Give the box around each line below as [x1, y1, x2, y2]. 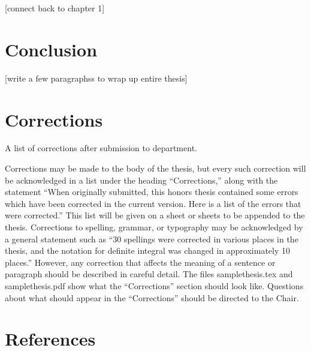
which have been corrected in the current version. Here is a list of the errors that [5, 197, 301, 209]
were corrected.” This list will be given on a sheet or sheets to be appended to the [5, 209, 305, 221]
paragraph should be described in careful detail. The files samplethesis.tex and [5, 268, 293, 280]
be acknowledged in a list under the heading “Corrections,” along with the [5, 173, 278, 186]
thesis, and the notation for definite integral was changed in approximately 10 [5, 244, 290, 257]
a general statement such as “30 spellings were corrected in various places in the [5, 232, 298, 245]
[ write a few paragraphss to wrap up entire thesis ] [5, 71, 188, 84]
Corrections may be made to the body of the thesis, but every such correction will [5, 162, 306, 175]
